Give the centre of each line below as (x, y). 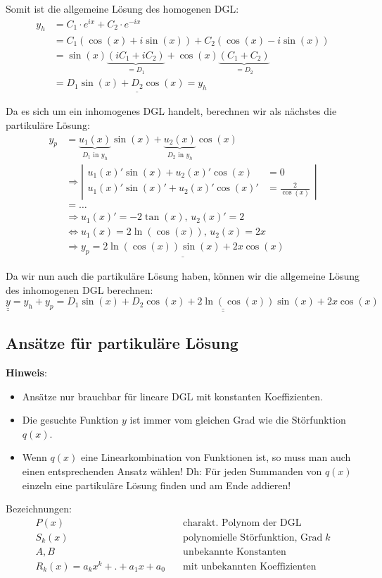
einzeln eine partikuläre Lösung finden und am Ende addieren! (157, 485)
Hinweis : (26, 373)
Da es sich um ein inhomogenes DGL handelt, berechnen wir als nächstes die (171, 111)
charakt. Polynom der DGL (242, 523)
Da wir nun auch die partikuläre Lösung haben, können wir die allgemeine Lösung (183, 276)
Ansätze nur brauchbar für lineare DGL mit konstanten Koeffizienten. (172, 396)
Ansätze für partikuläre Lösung (122, 343)
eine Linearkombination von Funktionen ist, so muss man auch (216, 457)
